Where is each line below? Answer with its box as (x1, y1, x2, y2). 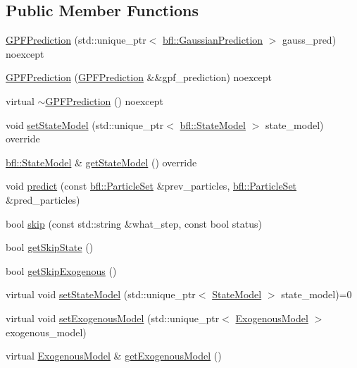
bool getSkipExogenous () (6, 263, 117, 278)
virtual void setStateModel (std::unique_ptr (6, 287, 196, 302)
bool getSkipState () (6, 240, 94, 254)
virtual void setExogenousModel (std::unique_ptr (6, 310, 220, 325)
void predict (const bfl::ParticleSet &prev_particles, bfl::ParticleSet (6, 178, 297, 193)
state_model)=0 (281, 287, 352, 302)
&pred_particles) (6, 192, 80, 207)
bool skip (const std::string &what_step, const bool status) (6, 216, 262, 231)
